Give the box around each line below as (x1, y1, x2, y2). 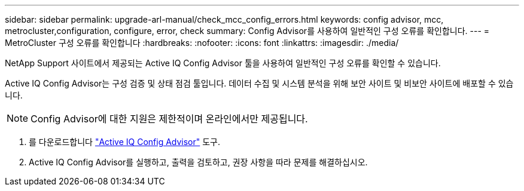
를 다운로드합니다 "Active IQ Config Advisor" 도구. (29, 137, 221, 147)
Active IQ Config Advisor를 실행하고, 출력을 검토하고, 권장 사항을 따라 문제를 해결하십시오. (29, 157, 368, 167)
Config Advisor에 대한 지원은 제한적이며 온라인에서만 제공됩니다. (31, 113, 308, 125)
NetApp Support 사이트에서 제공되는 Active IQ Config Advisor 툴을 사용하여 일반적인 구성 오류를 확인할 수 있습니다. (5, 58, 441, 68)
